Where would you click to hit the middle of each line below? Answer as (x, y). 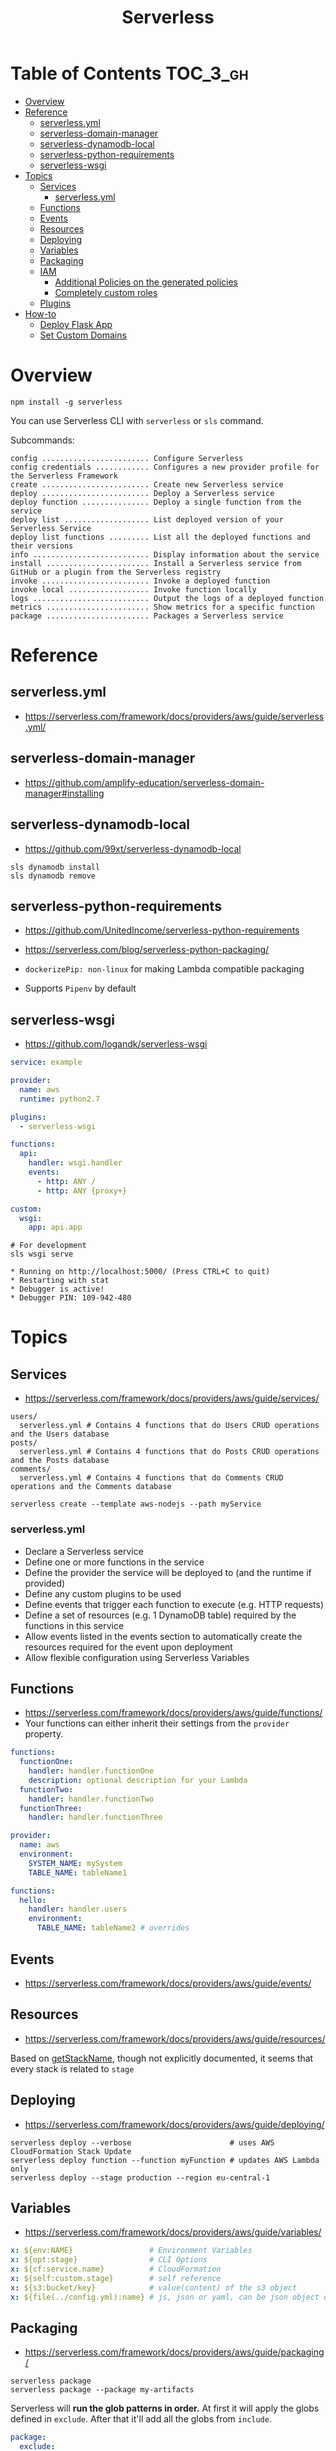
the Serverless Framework (64, 476)
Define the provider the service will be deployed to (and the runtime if (168, 1572)
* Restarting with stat (60, 1281)
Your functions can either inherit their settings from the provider (157, 1723)
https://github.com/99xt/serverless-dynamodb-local (133, 848)
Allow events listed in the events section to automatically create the (163, 1636)
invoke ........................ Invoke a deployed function (140, 581)
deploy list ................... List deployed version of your (147, 519)
